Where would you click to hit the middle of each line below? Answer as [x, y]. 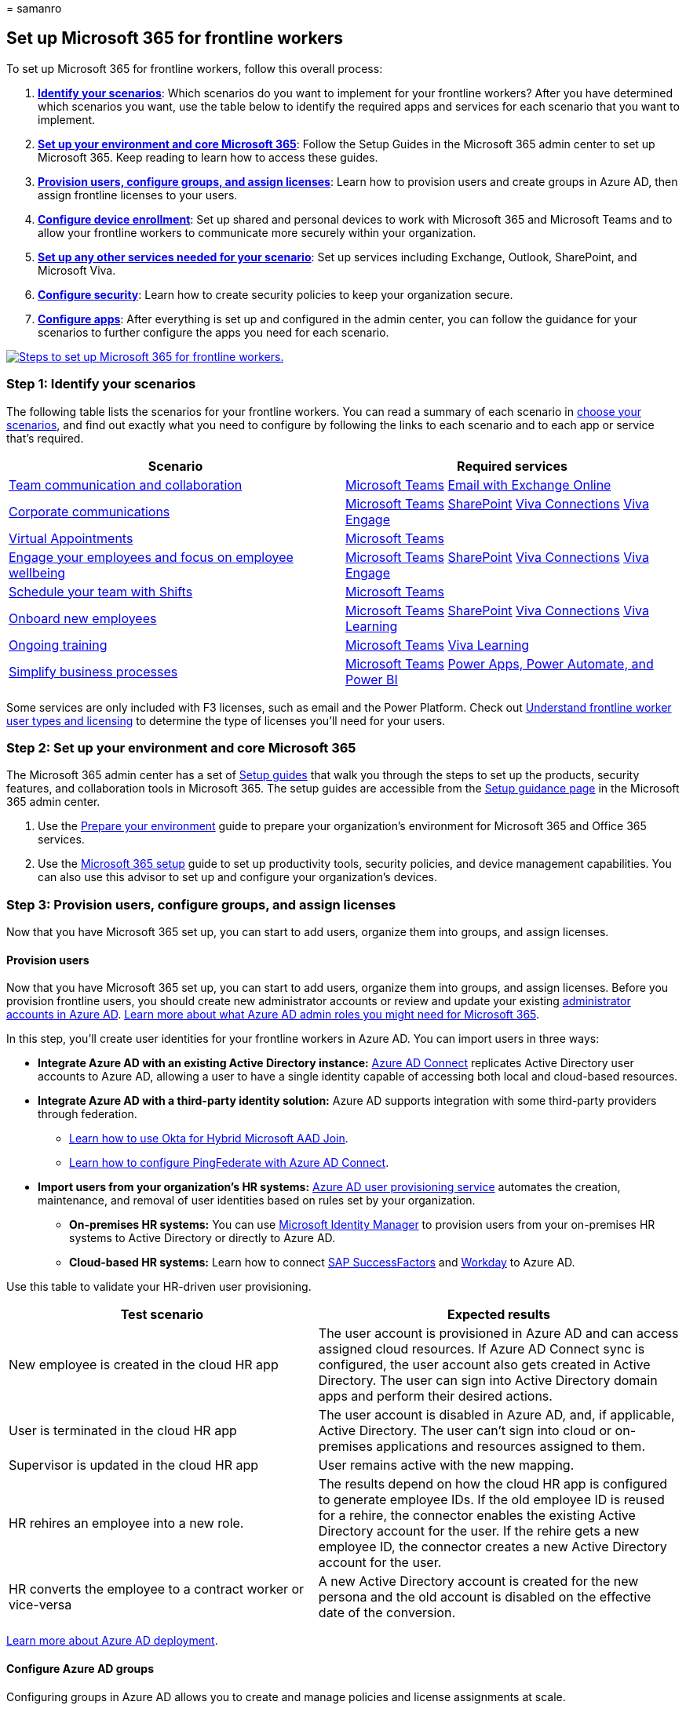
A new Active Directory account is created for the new [478, 1581]
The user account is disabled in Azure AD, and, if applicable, [496, 1415]
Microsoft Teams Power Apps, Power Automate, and [500, 663]
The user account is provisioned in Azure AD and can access [498, 1334]
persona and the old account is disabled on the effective [485, 1597]
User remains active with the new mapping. [446, 1465]
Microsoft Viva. [77, 270]
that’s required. [45, 438]
